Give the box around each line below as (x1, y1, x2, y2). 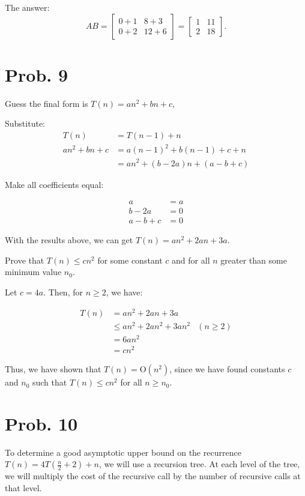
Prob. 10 (5, 411, 78, 435)
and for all (172, 253, 210, 266)
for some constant (97, 253, 163, 266)
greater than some (220, 253, 287, 266)
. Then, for (43, 286, 83, 298)
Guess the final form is (5, 97, 88, 109)
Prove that (5, 253, 44, 266)
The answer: (5, 1, 50, 13)
